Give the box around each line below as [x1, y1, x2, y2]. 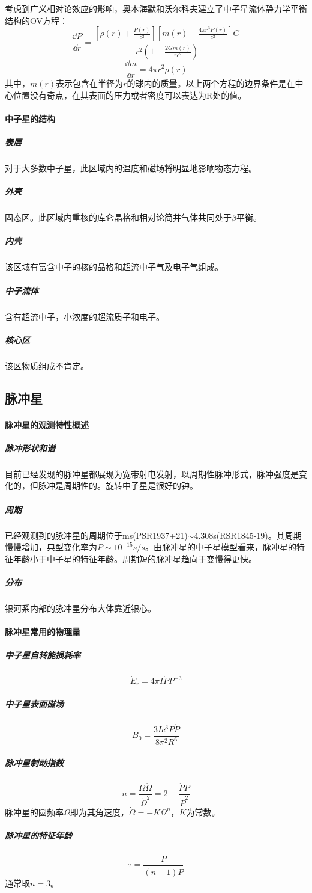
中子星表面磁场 [5, 697, 64, 710]
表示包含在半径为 [56, 77, 124, 90]
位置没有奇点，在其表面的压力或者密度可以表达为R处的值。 [13, 88, 247, 101]
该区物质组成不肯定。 [5, 359, 89, 372]
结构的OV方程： [5, 14, 68, 26]
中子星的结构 [5, 112, 55, 124]
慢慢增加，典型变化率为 [5, 541, 97, 553]
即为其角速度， [70, 805, 129, 818]
